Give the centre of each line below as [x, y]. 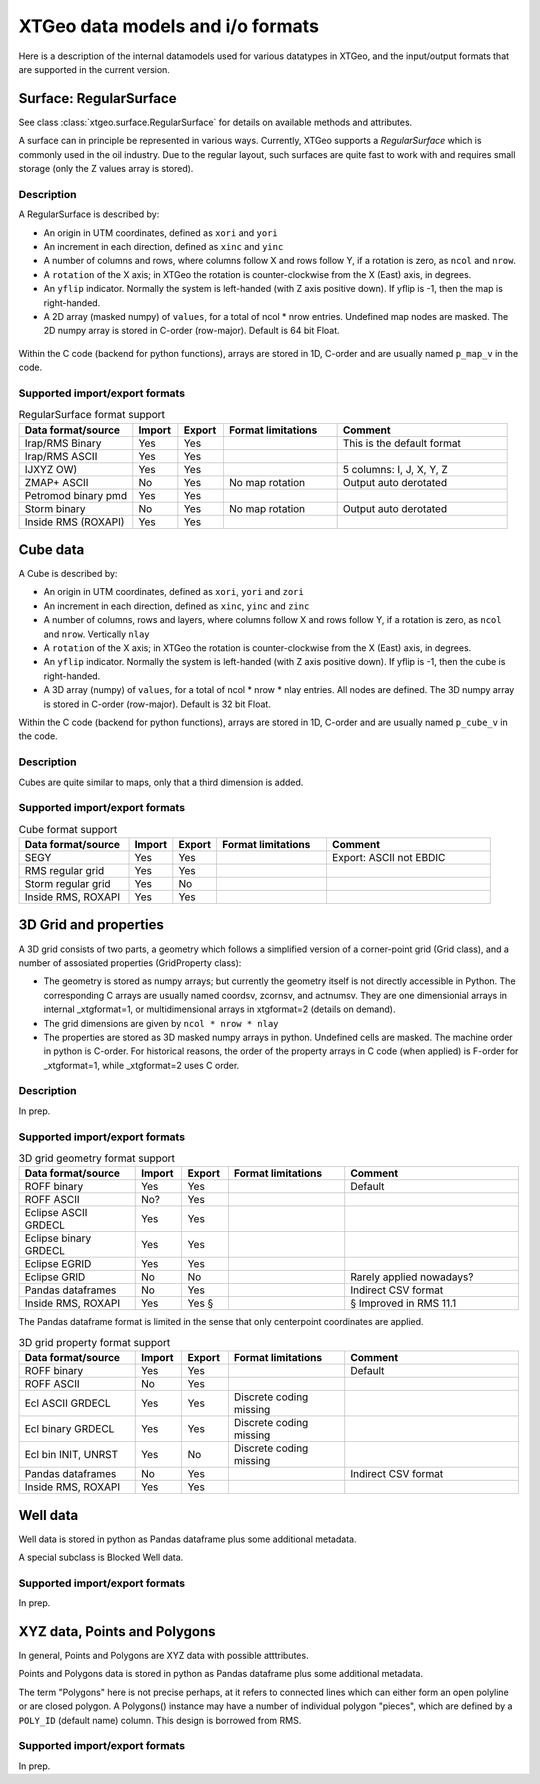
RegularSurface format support [91, 415]
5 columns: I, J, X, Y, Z [395, 469]
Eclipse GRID [55, 1277]
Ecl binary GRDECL [69, 1429]
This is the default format [402, 443]
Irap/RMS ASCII [61, 456]
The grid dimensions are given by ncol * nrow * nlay [161, 1023]
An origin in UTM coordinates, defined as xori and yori [161, 232]
